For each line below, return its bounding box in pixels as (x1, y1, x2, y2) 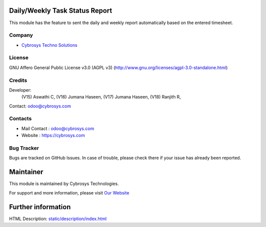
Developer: (9, 87, 32, 93)
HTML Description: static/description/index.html (9, 216, 107, 222)
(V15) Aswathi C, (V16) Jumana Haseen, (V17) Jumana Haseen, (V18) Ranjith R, (21, 94, 181, 100)
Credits (9, 77, 27, 84)
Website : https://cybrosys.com (21, 132, 85, 138)
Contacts (9, 115, 32, 122)
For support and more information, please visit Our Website (9, 190, 130, 195)
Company (9, 32, 33, 39)
